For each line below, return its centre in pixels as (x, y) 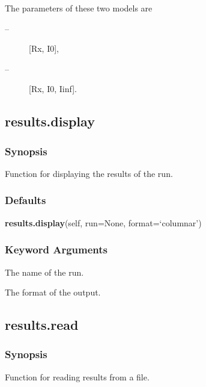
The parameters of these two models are (79, 8)
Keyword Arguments (56, 249)
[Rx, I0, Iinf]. (53, 89)
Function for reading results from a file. (77, 376)
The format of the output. (53, 292)
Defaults (26, 200)
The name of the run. (44, 272)
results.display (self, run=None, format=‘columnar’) (103, 222)
